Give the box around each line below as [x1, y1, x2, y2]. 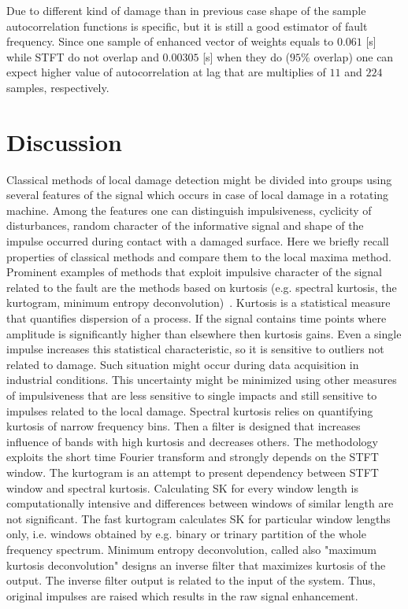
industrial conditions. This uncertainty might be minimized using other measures [6, 371, 397, 388]
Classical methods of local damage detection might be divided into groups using [6, 171, 392, 187]
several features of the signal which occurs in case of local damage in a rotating [6, 186, 389, 203]
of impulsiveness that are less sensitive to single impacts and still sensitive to [6, 387, 377, 403]
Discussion [6, 125, 122, 157]
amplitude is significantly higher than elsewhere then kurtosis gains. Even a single [6, 325, 402, 341]
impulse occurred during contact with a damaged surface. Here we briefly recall [6, 233, 389, 249]
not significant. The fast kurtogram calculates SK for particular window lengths [6, 510, 391, 526]
